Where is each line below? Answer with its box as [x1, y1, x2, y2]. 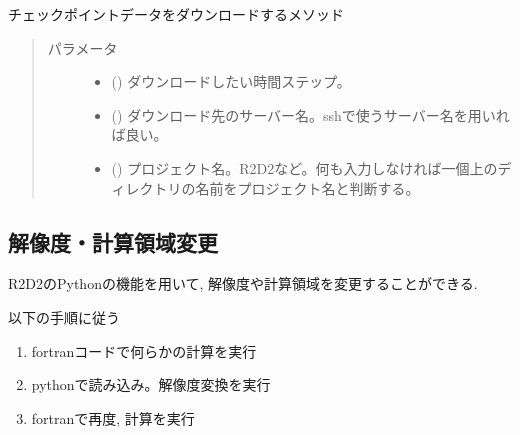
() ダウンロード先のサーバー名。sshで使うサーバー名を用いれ [111, 104, 510, 125]
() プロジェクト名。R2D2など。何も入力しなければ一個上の [111, 157, 498, 178]
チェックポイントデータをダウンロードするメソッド [8, 4, 344, 24]
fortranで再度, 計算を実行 [31, 407, 195, 428]
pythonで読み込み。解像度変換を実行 [31, 374, 271, 395]
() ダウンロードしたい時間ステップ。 [111, 71, 351, 92]
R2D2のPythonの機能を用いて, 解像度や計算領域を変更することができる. [8, 273, 478, 294]
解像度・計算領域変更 [8, 226, 218, 257]
